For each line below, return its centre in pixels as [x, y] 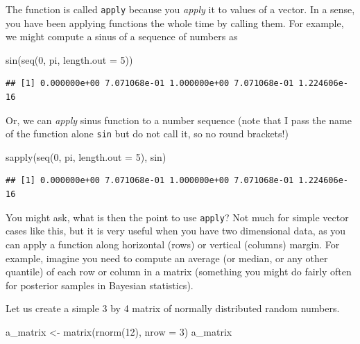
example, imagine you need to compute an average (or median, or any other [167, 258]
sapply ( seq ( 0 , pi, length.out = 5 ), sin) [86, 156]
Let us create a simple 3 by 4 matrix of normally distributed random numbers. [173, 308]
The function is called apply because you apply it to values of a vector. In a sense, [180, 9]
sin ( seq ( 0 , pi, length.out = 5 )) [69, 59]
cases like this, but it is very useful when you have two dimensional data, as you [176, 231]
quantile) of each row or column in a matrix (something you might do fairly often [179, 272]
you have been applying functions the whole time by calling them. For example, [175, 23]
